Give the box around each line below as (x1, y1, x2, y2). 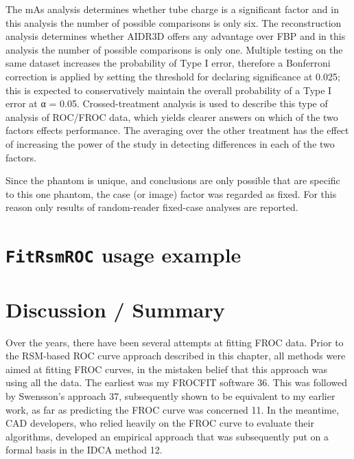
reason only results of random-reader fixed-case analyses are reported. (5, 200, 298, 214)
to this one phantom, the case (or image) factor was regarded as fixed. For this (5, 186, 337, 201)
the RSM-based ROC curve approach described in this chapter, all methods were (5, 348, 346, 363)
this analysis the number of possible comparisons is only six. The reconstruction (5, 15, 342, 30)
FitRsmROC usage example (5, 240, 241, 269)
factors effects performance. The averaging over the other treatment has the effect (5, 123, 349, 137)
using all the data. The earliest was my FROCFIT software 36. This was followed (5, 375, 348, 390)
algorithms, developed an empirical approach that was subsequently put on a (5, 429, 329, 443)
